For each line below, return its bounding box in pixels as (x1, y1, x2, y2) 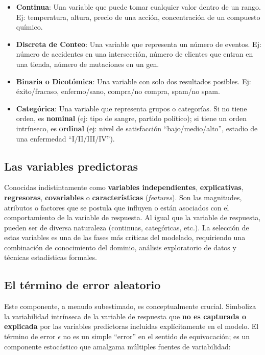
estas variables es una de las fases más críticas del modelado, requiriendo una (4, 232, 246, 243)
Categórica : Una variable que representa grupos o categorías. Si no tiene (16, 103, 247, 113)
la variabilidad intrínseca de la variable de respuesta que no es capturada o (4, 311, 247, 321)
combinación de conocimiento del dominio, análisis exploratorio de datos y (4, 242, 236, 252)
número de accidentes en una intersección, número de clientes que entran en (16, 49, 253, 59)
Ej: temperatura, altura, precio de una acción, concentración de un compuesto (16, 11, 260, 22)
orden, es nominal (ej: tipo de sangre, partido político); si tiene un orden (16, 113, 247, 124)
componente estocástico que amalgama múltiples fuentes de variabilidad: (4, 341, 231, 351)
